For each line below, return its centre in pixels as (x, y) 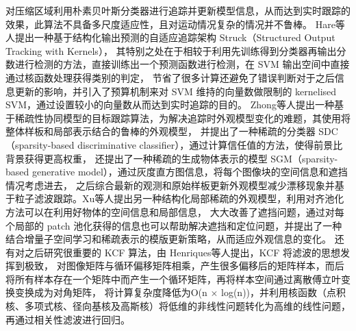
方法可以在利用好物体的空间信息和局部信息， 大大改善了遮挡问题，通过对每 (175, 211)
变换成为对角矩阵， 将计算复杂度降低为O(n (111, 292)
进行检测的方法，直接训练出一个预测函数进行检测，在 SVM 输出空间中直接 (182, 64)
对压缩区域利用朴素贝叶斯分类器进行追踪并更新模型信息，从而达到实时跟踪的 (178, 10)
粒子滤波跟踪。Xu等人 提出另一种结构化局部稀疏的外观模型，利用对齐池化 (179, 198)
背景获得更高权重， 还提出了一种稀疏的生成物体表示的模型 (137, 158)
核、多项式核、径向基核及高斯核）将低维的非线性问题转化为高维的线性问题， (178, 306)
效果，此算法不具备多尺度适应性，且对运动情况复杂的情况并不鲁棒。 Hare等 (175, 24)
